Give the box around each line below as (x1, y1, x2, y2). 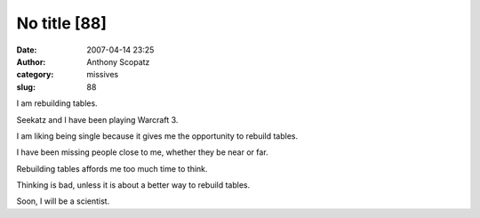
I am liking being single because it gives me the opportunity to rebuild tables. (16, 130, 299, 141)
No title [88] (16, 13, 107, 33)
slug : (16, 81, 36, 93)
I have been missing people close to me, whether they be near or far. (16, 147, 268, 157)
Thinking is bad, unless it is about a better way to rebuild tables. (16, 180, 251, 190)
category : (16, 69, 54, 80)
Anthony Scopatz (86, 56, 150, 67)
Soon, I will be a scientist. (16, 196, 110, 206)
